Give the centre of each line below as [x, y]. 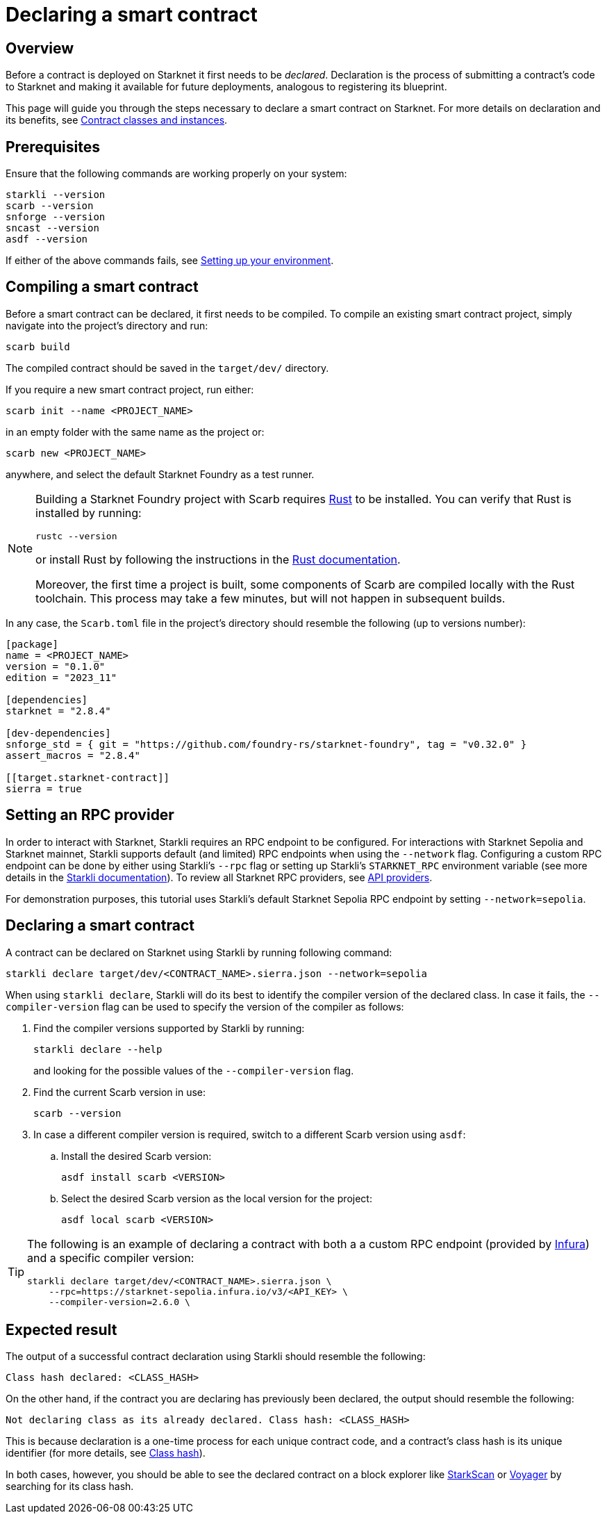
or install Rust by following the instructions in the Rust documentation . [218, 559]
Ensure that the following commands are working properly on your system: [176, 174]
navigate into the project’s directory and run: [107, 325]
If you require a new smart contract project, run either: [130, 389]
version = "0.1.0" [56, 666]
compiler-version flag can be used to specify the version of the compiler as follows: [205, 1006]
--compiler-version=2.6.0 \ [119, 1302]
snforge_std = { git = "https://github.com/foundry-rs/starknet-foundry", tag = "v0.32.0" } [266, 744]
